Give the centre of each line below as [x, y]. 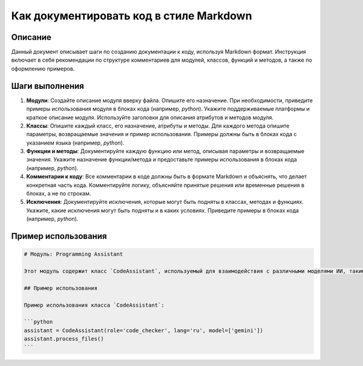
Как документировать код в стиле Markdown [132, 16]
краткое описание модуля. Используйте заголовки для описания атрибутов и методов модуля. [150, 117]
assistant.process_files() [64, 339]
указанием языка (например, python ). [75, 143]
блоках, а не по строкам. [59, 194]
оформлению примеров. [43, 68]
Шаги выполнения [47, 86]
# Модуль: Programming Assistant [74, 254]
